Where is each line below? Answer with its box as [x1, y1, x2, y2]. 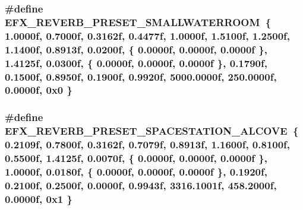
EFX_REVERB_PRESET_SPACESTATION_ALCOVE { [5, 123, 299, 138]
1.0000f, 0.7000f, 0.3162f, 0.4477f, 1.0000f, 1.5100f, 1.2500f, [5, 28, 291, 43]
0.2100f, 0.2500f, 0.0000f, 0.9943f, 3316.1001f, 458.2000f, [5, 177, 277, 192]
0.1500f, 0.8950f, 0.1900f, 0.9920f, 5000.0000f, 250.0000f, [5, 69, 277, 84]
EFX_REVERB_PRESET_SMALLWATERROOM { [5, 14, 272, 29]
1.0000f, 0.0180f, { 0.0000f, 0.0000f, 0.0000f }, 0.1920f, [5, 164, 267, 179]
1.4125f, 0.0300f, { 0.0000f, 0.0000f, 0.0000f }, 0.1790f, [5, 55, 267, 70]
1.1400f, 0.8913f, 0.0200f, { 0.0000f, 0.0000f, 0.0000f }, [5, 42, 267, 56]
